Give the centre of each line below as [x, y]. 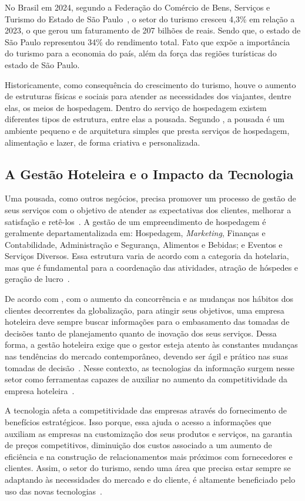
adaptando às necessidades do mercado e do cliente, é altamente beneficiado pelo [150, 479]
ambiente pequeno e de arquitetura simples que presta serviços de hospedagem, [147, 130]
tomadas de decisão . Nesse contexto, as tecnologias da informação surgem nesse [150, 367]
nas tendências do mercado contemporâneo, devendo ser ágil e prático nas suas [147, 356]
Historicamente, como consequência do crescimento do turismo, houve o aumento [150, 84]
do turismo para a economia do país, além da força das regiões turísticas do [141, 53]
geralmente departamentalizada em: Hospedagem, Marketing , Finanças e [135, 233]
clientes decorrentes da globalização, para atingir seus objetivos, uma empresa [145, 310]
